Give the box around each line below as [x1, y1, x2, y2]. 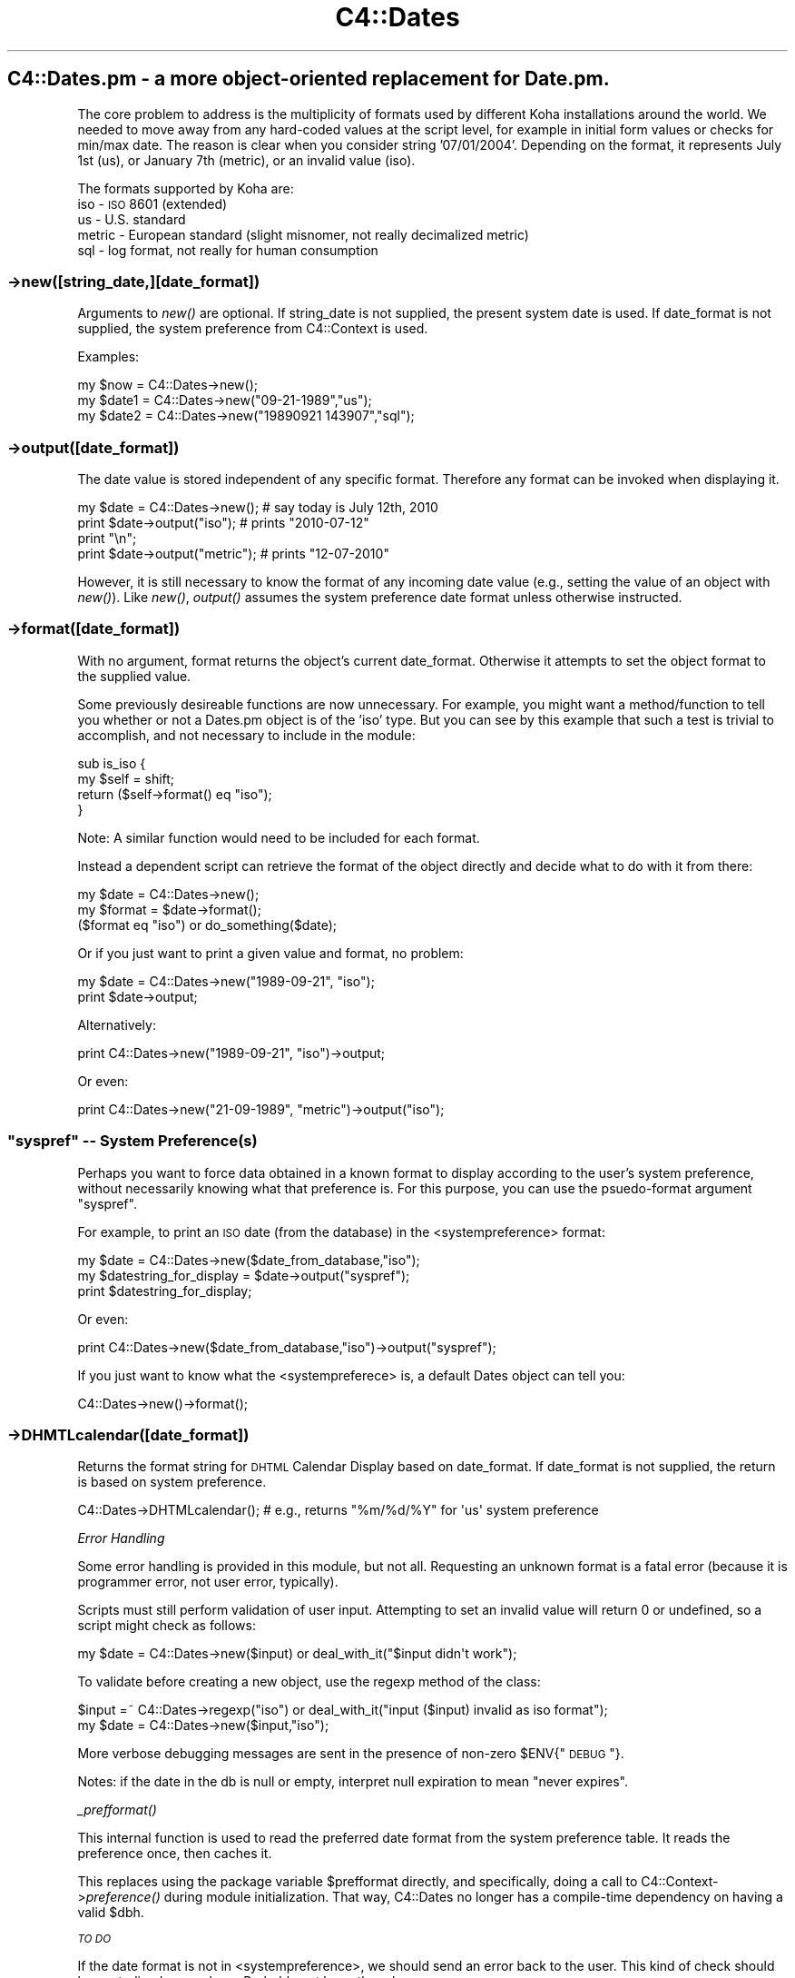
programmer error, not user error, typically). [77, 1574, 339, 1590]
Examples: [77, 349, 140, 365]
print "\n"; [77, 530, 137, 547]
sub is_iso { [77, 755, 146, 771]
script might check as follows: [77, 1617, 256, 1634]
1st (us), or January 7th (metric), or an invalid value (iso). [77, 152, 416, 168]
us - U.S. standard [77, 211, 186, 227]
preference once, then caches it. [77, 1845, 272, 1862]
